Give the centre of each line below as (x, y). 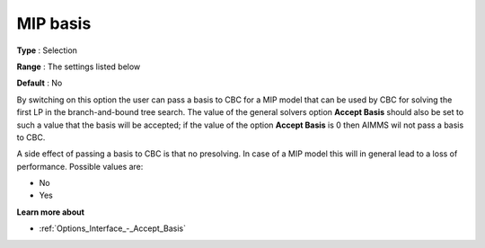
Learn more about (51, 212)
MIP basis (54, 23)
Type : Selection (47, 50)
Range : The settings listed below (79, 66)
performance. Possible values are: (80, 166)
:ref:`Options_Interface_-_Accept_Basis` (112, 228)
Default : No (40, 83)
